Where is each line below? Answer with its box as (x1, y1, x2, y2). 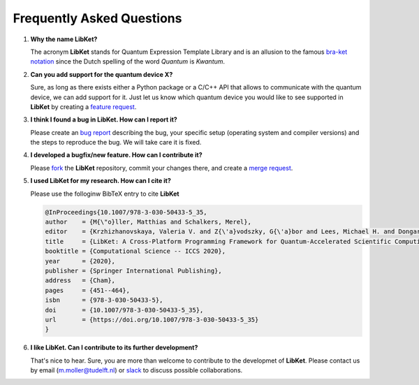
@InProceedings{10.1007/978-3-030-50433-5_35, (45, 208, 207, 216)
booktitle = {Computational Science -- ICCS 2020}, (45, 247, 226, 255)
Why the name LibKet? (30, 35, 98, 43)
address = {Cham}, (45, 277, 115, 284)
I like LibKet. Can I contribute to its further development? (30, 343, 198, 352)
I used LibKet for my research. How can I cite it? (30, 177, 171, 185)
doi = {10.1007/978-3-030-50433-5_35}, (45, 306, 204, 314)
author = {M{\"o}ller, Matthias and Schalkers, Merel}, (45, 218, 251, 226)
